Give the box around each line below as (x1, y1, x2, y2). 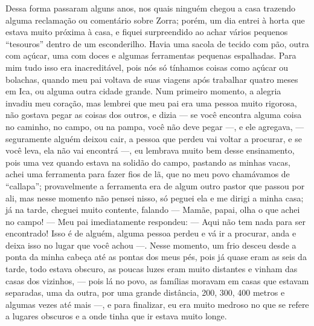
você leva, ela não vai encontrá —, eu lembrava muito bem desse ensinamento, (5, 144, 295, 157)
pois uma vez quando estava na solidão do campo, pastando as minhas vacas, (5, 155, 290, 168)
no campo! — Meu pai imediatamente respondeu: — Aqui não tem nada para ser (5, 215, 306, 227)
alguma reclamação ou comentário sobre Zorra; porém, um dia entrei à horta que (5, 13, 305, 26)
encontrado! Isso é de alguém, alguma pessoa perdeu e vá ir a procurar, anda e (5, 227, 296, 240)
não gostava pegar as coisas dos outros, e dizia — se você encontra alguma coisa (5, 108, 302, 121)
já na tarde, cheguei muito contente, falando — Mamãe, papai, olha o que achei (5, 203, 300, 216)
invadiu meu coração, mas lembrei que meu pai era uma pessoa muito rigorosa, (5, 96, 297, 109)
